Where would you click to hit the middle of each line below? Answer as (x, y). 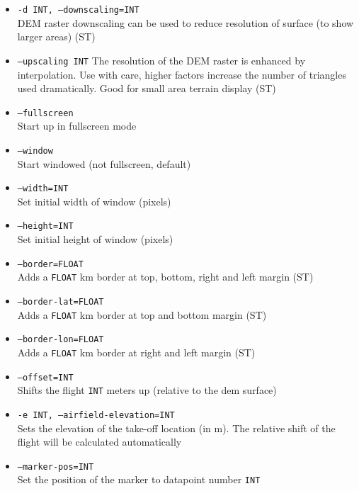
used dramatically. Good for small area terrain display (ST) (147, 88)
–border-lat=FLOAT (61, 302)
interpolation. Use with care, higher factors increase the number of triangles (182, 74)
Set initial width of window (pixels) (94, 201)
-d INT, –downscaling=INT (78, 10)
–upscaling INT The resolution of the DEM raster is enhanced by (161, 60)
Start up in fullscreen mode (77, 126)
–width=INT (43, 189)
